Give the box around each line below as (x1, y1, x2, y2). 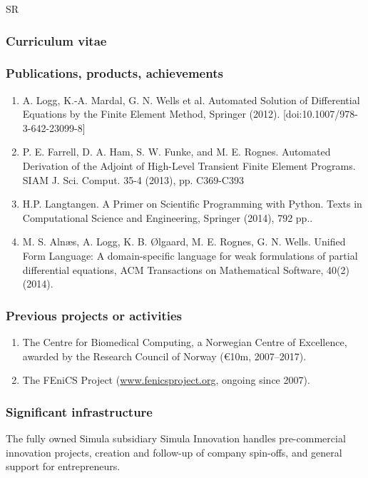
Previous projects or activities (6, 306, 182, 324)
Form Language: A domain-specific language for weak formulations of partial (22, 248, 358, 263)
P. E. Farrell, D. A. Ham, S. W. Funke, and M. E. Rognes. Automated (22, 144, 331, 159)
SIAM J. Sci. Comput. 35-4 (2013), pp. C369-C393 (22, 172, 244, 187)
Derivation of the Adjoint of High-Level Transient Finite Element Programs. (22, 158, 356, 173)
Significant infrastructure (6, 402, 153, 420)
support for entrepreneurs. (6, 459, 121, 474)
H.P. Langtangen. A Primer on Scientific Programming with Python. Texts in (22, 196, 362, 211)
